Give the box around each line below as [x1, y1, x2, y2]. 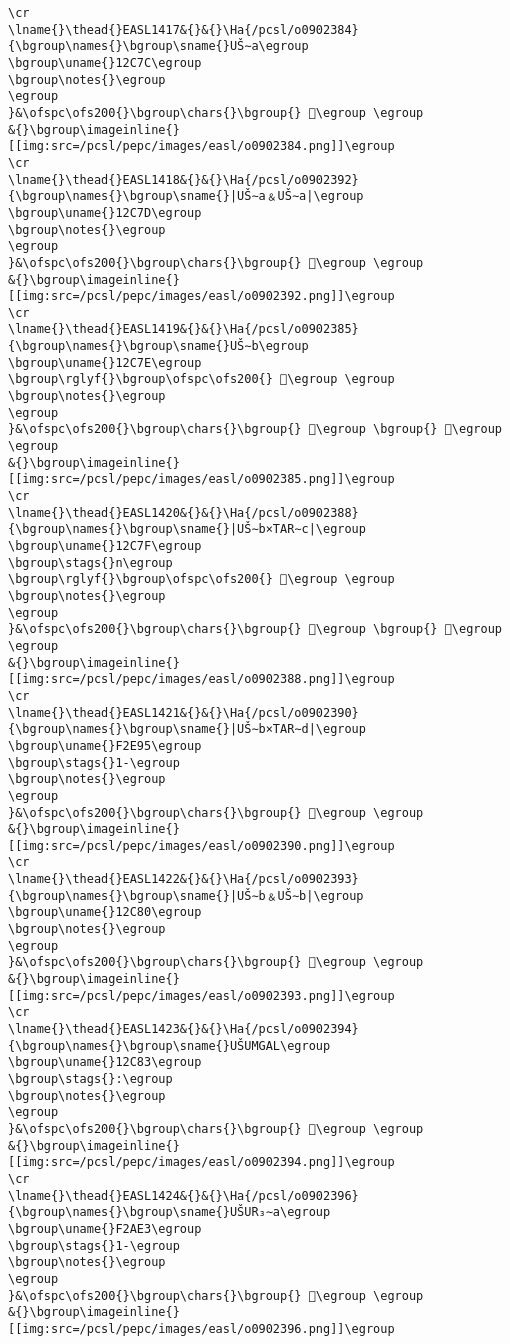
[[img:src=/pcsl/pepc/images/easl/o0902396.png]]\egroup [8, 1321, 395, 1336]
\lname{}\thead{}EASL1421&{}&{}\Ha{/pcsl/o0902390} [8, 705, 359, 720]
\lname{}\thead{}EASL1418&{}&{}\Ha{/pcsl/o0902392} [8, 172, 359, 187]
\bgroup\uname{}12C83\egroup [8, 1055, 202, 1070]
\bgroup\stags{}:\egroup [8, 1072, 173, 1086]
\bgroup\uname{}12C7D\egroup [8, 205, 202, 220]
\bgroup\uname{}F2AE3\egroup [8, 1221, 202, 1236]
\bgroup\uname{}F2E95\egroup [8, 738, 202, 753]
